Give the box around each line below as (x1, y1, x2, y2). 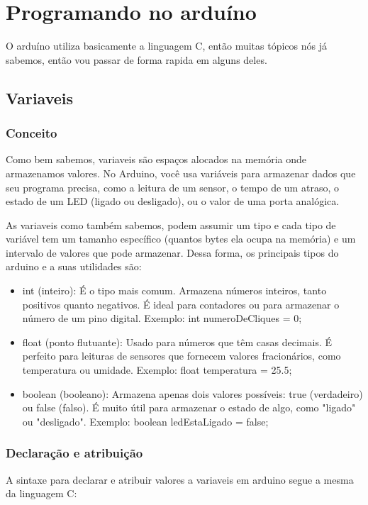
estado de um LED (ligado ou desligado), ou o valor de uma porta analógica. (6, 194, 340, 209)
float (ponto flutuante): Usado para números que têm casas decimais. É (22, 334, 332, 349)
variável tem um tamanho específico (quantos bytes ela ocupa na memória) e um (6, 231, 356, 246)
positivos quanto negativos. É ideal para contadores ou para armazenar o (22, 296, 340, 311)
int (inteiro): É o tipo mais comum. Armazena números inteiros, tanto (22, 283, 327, 298)
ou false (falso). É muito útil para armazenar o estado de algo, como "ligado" (22, 400, 356, 415)
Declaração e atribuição (6, 444, 143, 462)
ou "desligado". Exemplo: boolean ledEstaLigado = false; (22, 414, 269, 428)
